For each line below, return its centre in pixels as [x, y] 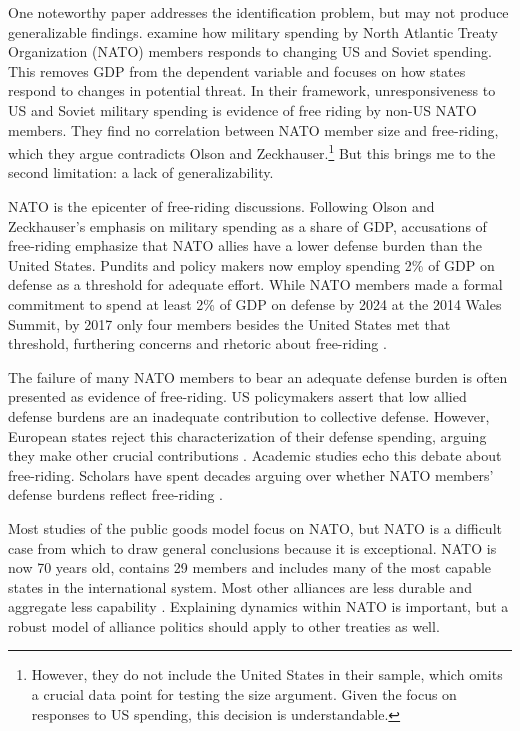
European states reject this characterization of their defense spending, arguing [247, 435]
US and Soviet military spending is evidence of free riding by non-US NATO [242, 109]
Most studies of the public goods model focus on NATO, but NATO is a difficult [255, 527]
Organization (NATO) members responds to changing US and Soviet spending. [250, 51]
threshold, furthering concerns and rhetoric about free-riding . [197, 343]
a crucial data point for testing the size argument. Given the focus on [244, 694]
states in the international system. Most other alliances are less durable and [240, 586]
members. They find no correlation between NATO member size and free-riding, [253, 129]
